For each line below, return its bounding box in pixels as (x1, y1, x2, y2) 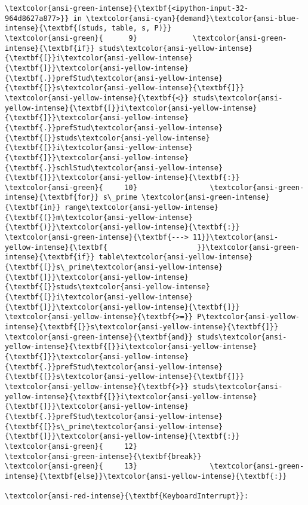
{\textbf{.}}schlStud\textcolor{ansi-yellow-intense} (5, 163, 223, 172)
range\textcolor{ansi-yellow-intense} (64, 203, 218, 212)
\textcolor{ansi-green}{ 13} (5, 462, 137, 471)
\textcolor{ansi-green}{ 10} (5, 183, 137, 192)
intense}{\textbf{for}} (5, 193, 99, 202)
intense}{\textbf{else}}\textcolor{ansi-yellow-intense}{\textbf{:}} (5, 472, 287, 480)
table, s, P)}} (111, 24, 172, 33)
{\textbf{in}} (5, 203, 61, 212)
